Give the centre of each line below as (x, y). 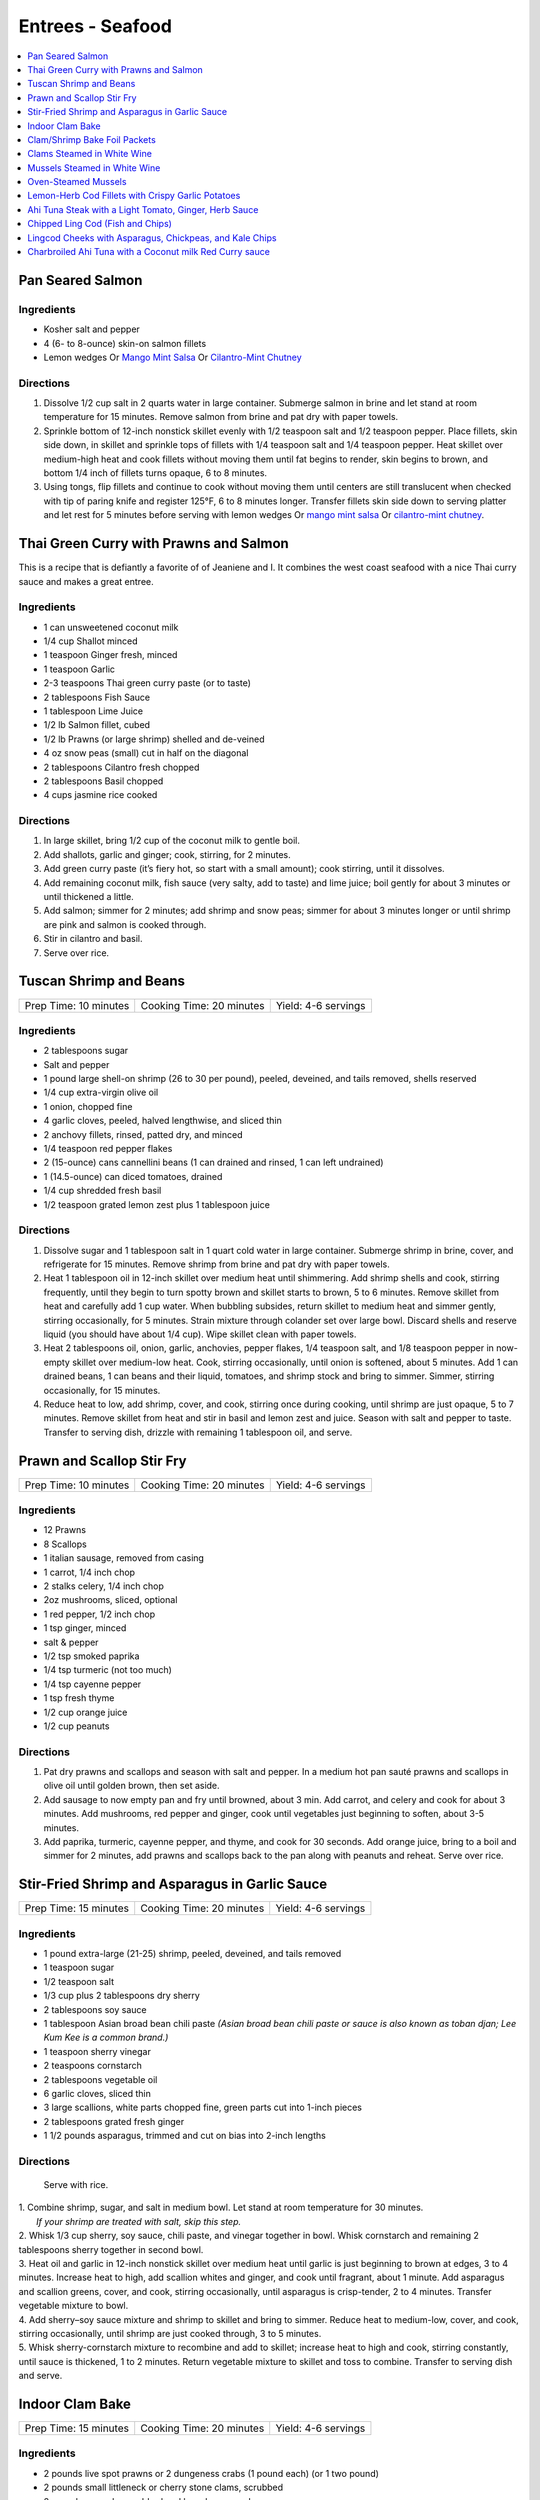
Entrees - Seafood (95, 26)
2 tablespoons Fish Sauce (97, 697)
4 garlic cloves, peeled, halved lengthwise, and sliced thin (162, 1121)
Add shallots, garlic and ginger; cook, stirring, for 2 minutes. (167, 854)
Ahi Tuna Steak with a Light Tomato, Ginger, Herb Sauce (143, 209)
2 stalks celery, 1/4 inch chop (104, 1586)
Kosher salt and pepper (91, 329)
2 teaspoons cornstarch (92, 2066)
